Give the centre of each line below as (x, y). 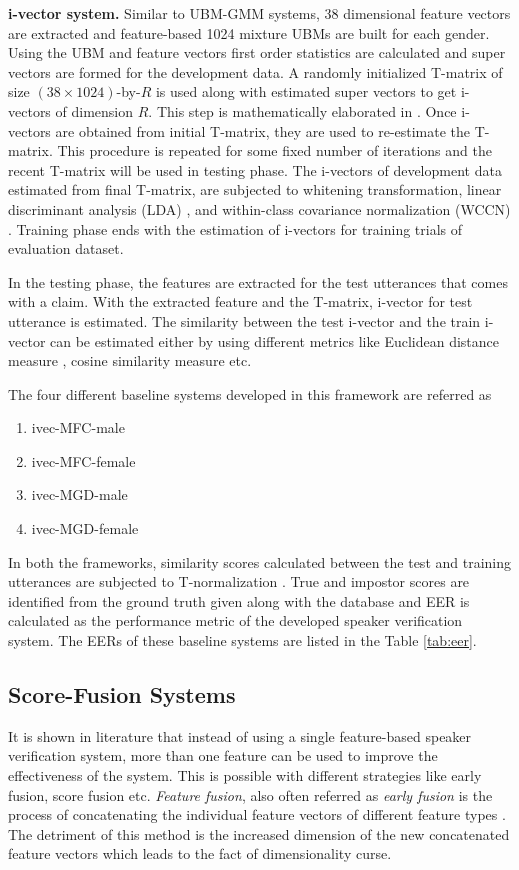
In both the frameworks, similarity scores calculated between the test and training (260, 561)
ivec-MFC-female (83, 460)
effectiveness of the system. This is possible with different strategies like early (245, 775)
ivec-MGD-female (85, 528)
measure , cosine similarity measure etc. (130, 360)
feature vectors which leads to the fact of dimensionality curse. (200, 853)
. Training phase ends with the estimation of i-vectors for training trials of (235, 228)
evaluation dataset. (66, 248)
